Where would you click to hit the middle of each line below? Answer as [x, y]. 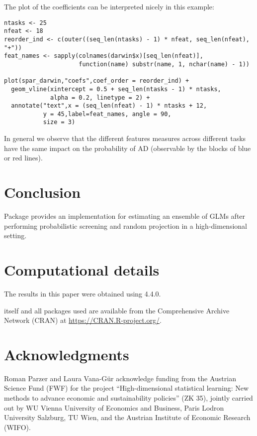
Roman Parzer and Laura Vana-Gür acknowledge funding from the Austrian [120, 378]
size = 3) [59, 122]
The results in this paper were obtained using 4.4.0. [83, 293]
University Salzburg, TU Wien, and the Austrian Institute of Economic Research [127, 417]
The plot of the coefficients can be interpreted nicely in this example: [109, 6]
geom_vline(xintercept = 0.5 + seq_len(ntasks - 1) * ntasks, [116, 89]
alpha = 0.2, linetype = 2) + [100, 97]
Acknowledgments [67, 354]
